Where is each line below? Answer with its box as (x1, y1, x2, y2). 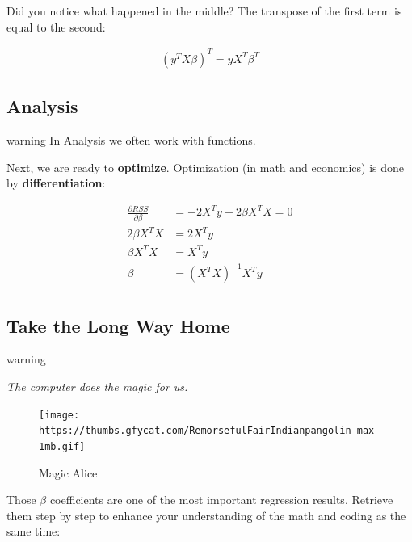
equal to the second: (6, 18, 106, 35)
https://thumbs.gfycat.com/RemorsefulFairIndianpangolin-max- (39, 425, 380, 437)
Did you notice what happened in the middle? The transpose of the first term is (6, 2, 402, 19)
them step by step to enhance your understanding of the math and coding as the (6, 506, 406, 523)
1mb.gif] (39, 440, 86, 452)
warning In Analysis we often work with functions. (6, 131, 256, 148)
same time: (6, 523, 61, 540)
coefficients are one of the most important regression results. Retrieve (49, 491, 393, 508)
